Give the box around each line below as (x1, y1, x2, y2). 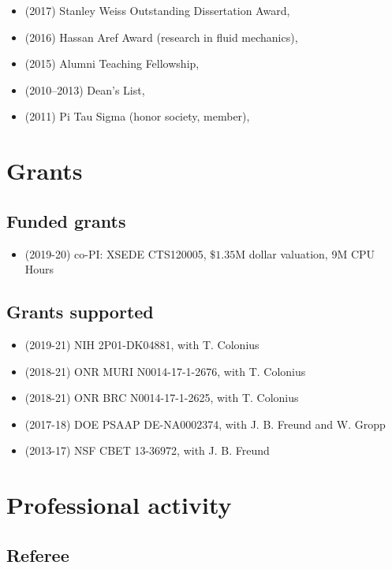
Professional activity (6, 489, 232, 521)
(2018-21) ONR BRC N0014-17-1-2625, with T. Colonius (24, 389, 299, 406)
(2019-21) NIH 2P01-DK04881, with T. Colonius (24, 336, 259, 352)
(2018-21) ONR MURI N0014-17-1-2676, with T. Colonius (24, 363, 306, 379)
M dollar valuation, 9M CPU (235, 245, 375, 262)
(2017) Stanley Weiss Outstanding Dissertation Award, (24, 2, 290, 18)
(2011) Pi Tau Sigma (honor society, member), (24, 108, 250, 125)
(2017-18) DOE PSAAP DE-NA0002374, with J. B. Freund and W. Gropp (24, 415, 386, 432)
